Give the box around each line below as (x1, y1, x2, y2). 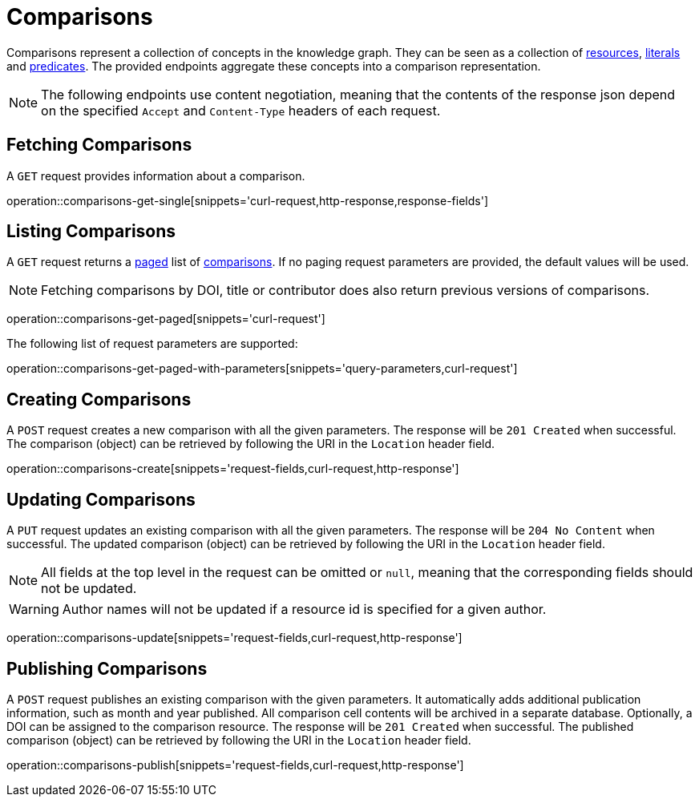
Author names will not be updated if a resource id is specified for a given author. (62, 601, 547, 618)
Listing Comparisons (6, 221, 176, 242)
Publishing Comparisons (6, 658, 208, 679)
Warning (9, 601, 59, 618)
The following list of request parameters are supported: (6, 337, 298, 351)
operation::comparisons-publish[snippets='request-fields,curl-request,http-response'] (6, 757, 464, 772)
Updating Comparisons (6, 489, 196, 510)
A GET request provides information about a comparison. (6, 168, 305, 183)
